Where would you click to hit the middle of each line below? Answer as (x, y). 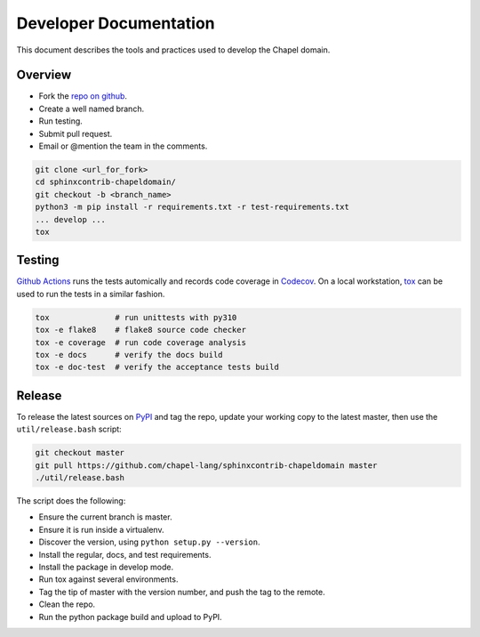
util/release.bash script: (69, 429)
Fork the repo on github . (83, 96)
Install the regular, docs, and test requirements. (125, 554)
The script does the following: (71, 501)
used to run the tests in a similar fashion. (91, 294)
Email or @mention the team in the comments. (123, 146)
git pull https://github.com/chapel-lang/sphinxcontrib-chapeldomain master (206, 465)
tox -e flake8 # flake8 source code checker (140, 330)
